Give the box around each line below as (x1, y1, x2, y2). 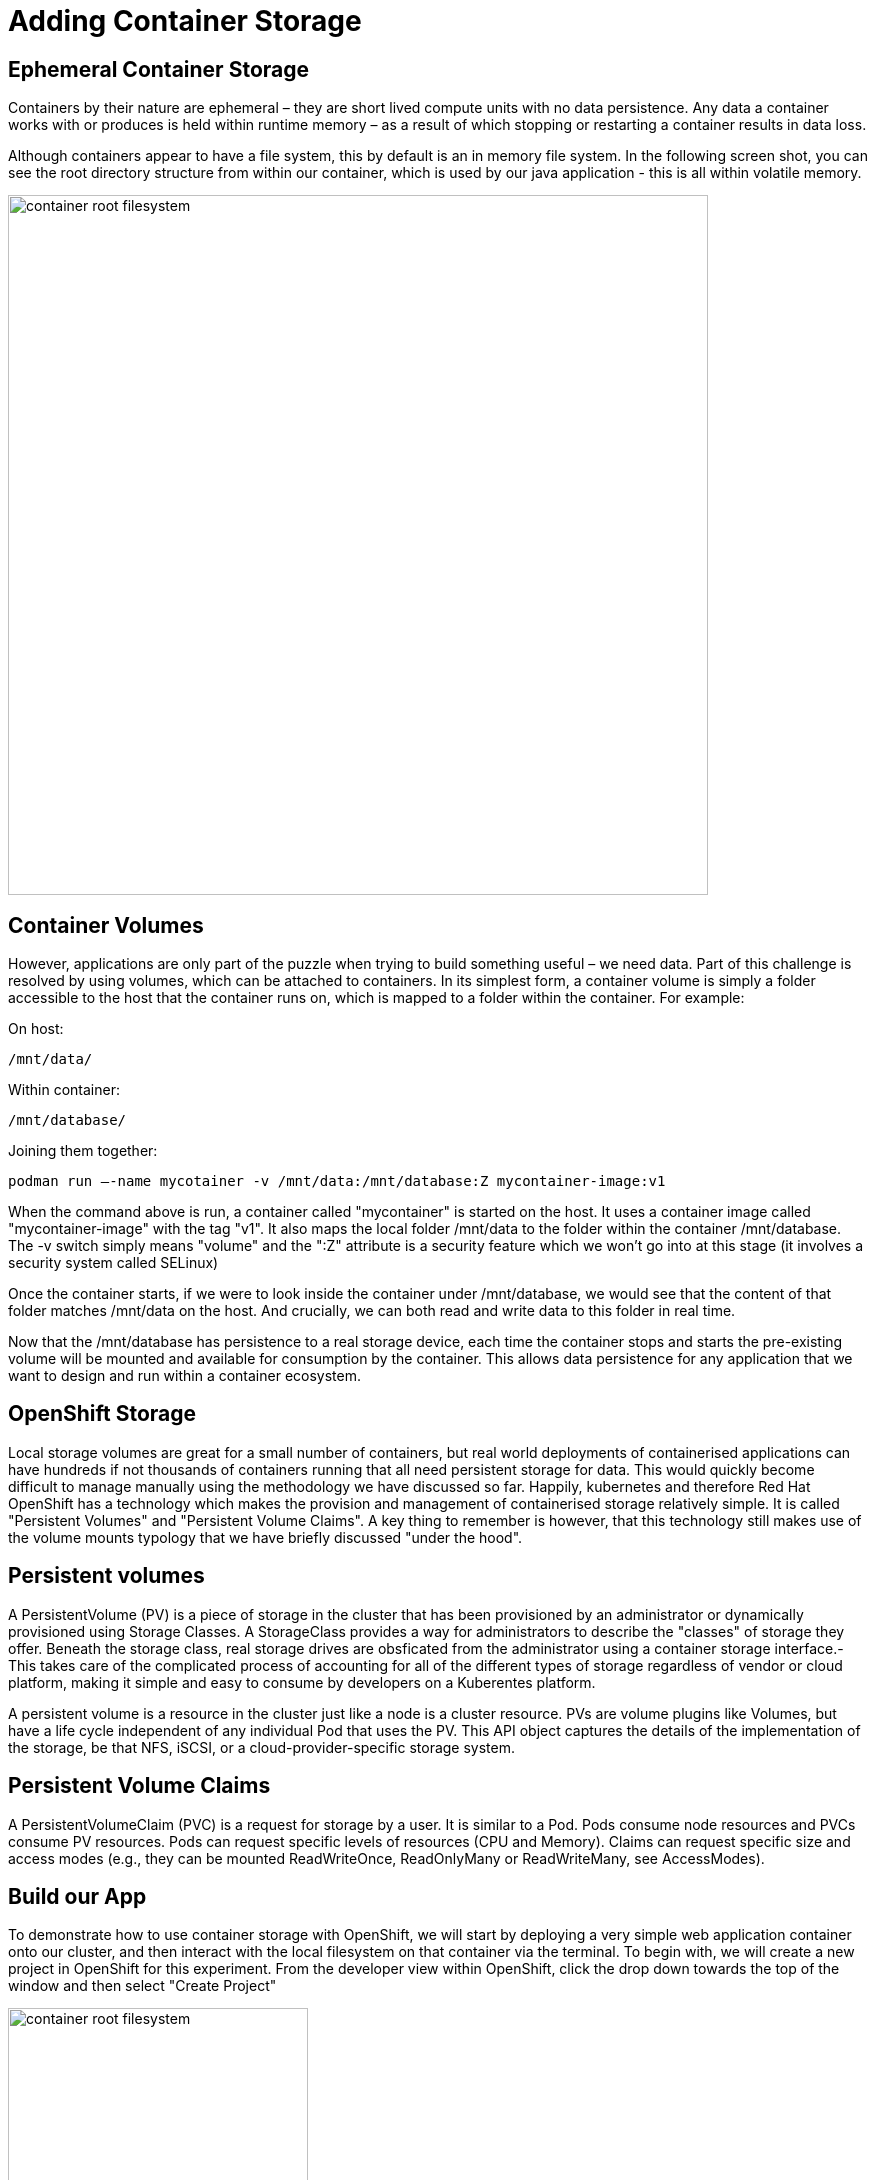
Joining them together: (8, 1142, 158, 1160)
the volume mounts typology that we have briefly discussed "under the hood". (8, 1528, 523, 1546)
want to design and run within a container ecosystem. (8, 1367, 362, 1385)
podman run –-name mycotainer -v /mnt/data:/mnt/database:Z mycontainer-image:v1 (8, 1173, 666, 1190)
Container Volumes (8, 912, 204, 938)
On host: (8, 1020, 64, 1038)
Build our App (8, 1883, 147, 1909)
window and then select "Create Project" (8, 1977, 277, 1995)
